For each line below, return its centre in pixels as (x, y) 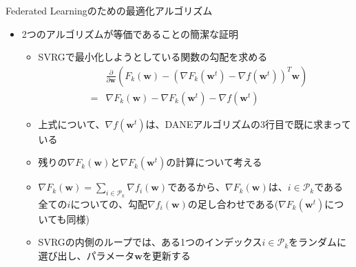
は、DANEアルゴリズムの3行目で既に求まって (248, 124)
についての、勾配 (109, 203)
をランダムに (318, 242)
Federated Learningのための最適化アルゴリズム (109, 10)
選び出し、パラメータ (86, 255)
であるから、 (197, 187)
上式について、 (72, 124)
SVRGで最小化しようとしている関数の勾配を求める (153, 57)
